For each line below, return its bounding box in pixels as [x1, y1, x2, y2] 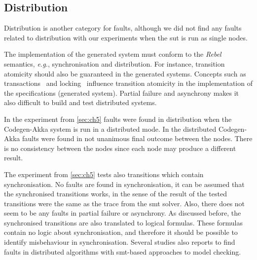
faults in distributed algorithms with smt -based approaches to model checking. [4, 246, 241, 257]
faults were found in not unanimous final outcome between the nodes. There [22, 133, 253, 144]
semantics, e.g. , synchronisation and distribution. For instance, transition [4, 58, 225, 69]
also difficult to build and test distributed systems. [4, 97, 157, 108]
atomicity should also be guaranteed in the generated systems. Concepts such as [4, 68, 246, 78]
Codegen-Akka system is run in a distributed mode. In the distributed [4, 123, 217, 134]
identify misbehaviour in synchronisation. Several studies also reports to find [4, 237, 235, 247]
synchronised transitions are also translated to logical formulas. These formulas [4, 217, 243, 227]
